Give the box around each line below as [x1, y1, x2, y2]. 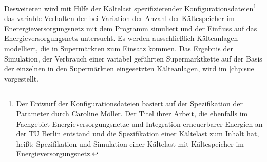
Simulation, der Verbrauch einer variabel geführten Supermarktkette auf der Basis [4, 53, 262, 64]
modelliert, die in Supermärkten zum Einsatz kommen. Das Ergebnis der [4, 43, 233, 54]
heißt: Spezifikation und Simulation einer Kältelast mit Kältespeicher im [16, 138, 244, 149]
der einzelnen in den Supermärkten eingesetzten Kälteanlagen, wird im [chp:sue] [4, 63, 256, 74]
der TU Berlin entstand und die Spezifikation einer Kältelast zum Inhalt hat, [16, 128, 259, 139]
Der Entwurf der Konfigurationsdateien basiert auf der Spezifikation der [16, 98, 243, 109]
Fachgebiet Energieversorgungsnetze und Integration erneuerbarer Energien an [16, 118, 263, 129]
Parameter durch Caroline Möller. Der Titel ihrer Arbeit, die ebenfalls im [16, 108, 248, 118]
